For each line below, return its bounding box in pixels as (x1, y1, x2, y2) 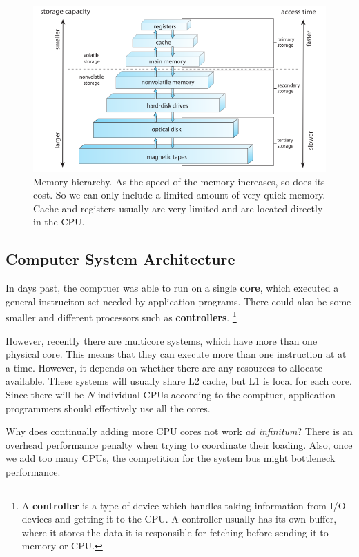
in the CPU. (33, 214, 85, 229)
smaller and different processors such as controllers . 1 (6, 308, 237, 324)
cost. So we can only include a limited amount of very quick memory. (33, 188, 326, 202)
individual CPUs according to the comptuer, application (97, 387, 336, 401)
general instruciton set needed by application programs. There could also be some (6, 294, 351, 308)
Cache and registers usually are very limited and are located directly (33, 201, 323, 215)
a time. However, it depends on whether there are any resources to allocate (6, 360, 322, 374)
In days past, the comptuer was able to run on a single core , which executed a (6, 281, 339, 295)
